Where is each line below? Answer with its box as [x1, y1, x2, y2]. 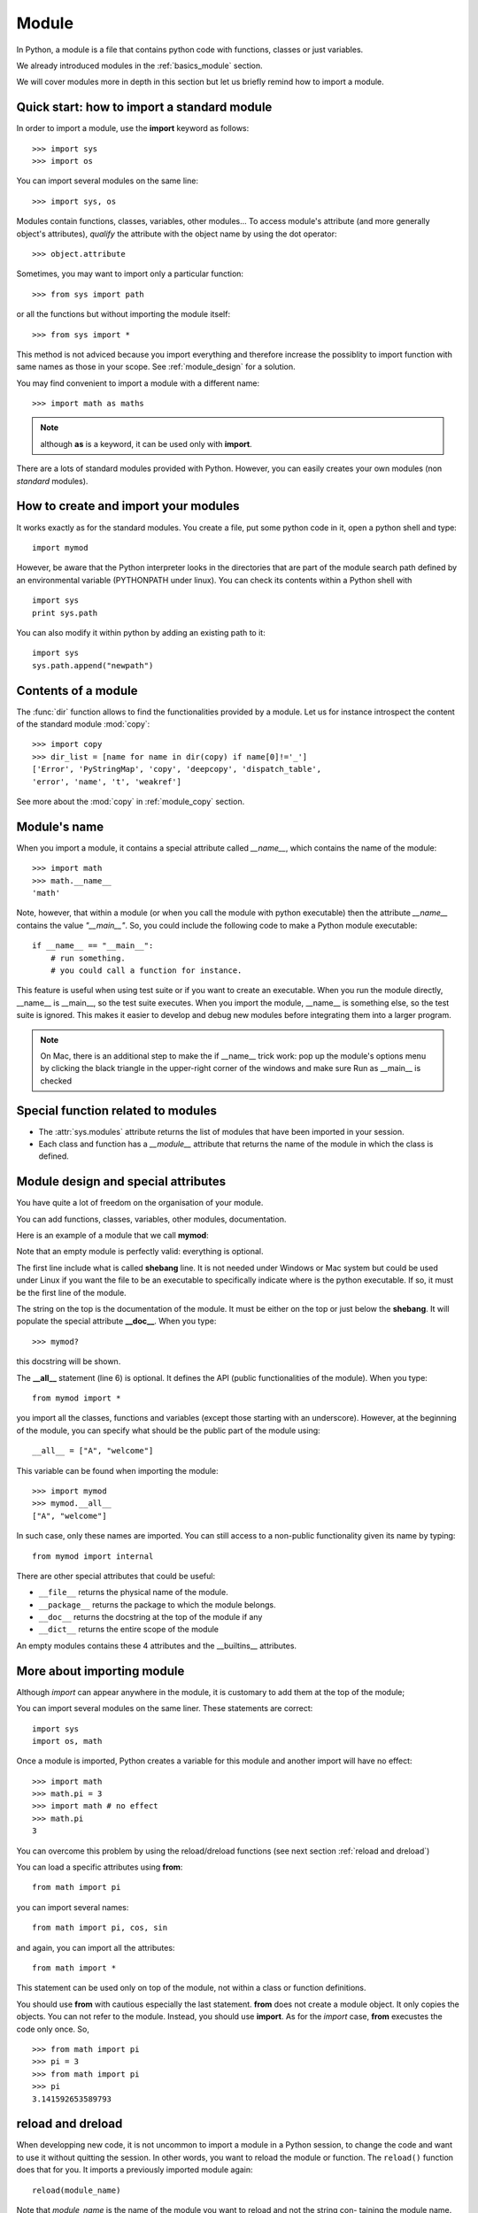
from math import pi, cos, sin [32, 1923, 168, 1933]
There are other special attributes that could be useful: [16, 1570, 216, 1581]
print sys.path [32, 607, 98, 618]
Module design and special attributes [16, 1174, 227, 1190]
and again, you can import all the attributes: [16, 1942, 175, 1953]
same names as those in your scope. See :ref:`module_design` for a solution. [16, 361, 296, 372]
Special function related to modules [16, 1103, 217, 1118]
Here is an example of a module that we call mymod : [16, 1230, 209, 1241]
